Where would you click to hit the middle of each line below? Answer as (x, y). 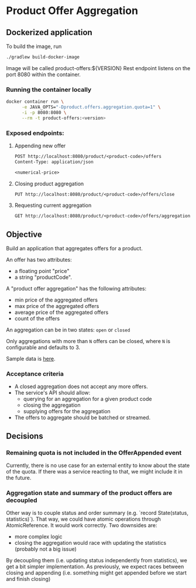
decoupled (22, 500)
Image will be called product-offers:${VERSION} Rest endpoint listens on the (98, 68)
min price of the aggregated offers (56, 300)
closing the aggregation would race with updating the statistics (90, 543)
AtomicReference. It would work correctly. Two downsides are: (82, 525)
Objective (24, 234)
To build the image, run (34, 46)
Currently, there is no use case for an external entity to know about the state (98, 465)
